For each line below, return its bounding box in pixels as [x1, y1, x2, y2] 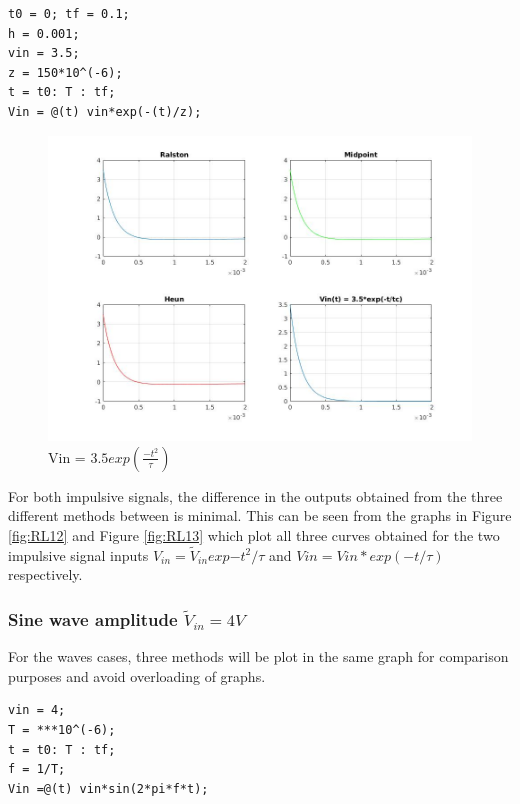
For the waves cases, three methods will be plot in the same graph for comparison [8, 646, 509, 667]
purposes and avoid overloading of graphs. [8, 665, 266, 686]
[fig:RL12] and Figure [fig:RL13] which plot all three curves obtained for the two [8, 525, 500, 546]
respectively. [8, 564, 83, 585]
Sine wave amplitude [8, 606, 178, 631]
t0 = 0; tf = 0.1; [8, 7, 130, 21]
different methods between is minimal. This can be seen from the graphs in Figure [8, 505, 512, 526]
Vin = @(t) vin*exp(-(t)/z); [8, 104, 202, 119]
